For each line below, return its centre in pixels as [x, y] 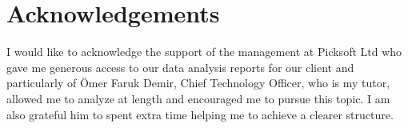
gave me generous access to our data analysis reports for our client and [180, 67]
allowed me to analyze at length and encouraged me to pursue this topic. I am [198, 98]
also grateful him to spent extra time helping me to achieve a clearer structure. [200, 114]
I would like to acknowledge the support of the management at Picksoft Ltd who [204, 52]
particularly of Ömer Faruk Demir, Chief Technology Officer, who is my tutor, [198, 83]
